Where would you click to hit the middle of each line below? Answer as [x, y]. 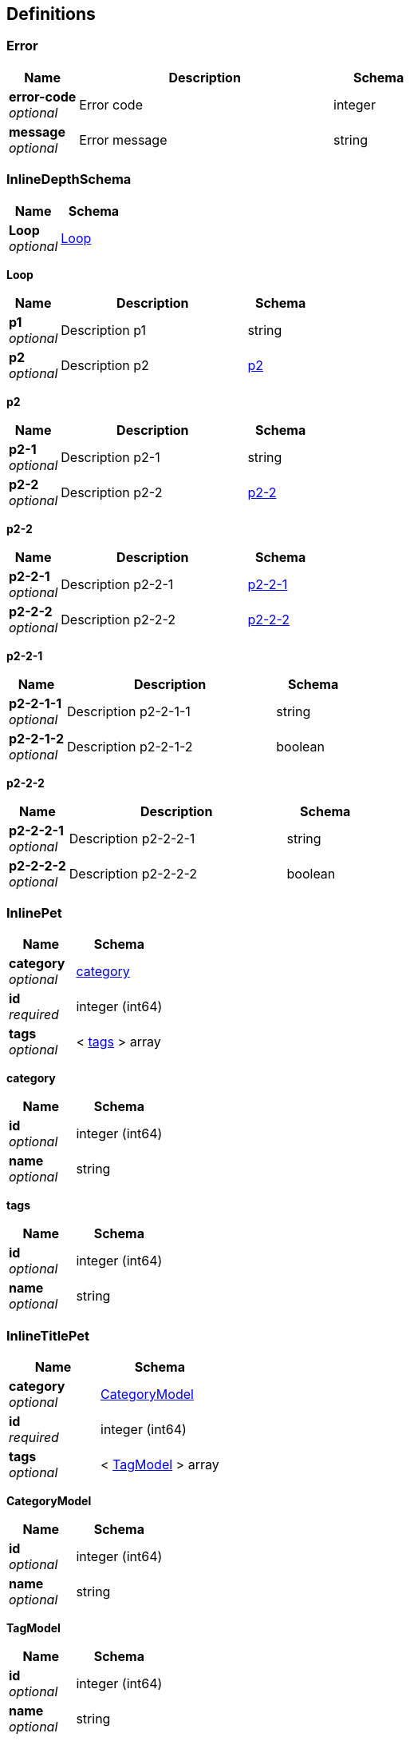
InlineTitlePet [48, 1335]
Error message [123, 139]
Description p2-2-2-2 [133, 873]
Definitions [51, 14]
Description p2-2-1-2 [130, 746]
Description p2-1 [110, 457]
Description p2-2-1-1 [128, 711]
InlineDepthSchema [69, 179]
